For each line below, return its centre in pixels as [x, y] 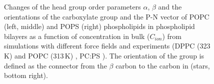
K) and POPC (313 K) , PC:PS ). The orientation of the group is [104, 55]
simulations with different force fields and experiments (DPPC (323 [107, 46]
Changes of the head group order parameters [72, 6]
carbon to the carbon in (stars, [163, 65]
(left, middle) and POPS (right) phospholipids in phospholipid [99, 26]
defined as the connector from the [55, 65]
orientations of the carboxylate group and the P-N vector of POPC [107, 16]
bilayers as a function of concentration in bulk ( [77, 36]
